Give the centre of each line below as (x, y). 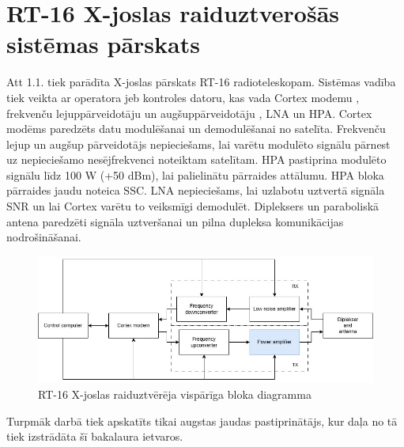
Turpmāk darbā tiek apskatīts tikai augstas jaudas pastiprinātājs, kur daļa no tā (202, 420)
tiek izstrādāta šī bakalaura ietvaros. (95, 436)
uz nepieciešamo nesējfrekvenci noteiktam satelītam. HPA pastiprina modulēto (196, 159)
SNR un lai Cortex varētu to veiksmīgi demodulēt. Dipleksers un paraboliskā (193, 206)
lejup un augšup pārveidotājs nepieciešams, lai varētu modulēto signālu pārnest (198, 144)
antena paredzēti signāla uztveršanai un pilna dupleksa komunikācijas (175, 221)
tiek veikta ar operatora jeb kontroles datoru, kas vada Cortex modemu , (183, 97)
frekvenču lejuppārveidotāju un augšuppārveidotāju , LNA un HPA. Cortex (189, 113)
